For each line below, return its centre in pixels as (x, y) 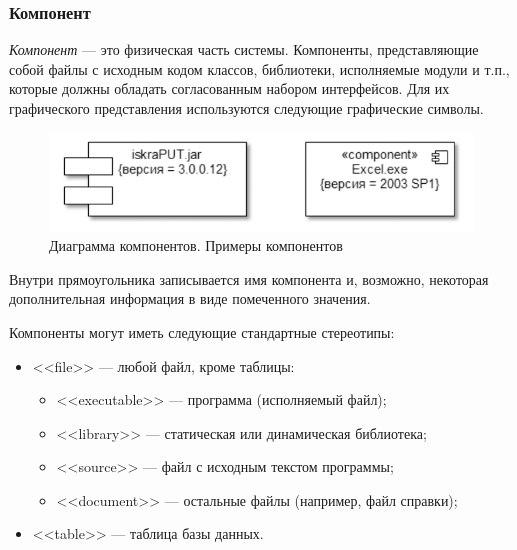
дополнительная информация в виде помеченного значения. (190, 298)
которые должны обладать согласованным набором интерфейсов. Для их (229, 88)
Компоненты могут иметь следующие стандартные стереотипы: (202, 331)
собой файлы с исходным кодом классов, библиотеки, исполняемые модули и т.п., (259, 68)
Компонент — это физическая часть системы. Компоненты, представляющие (244, 49)
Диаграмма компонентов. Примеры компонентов (196, 245)
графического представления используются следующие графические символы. (246, 108)
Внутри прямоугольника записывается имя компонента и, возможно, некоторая (249, 278)
